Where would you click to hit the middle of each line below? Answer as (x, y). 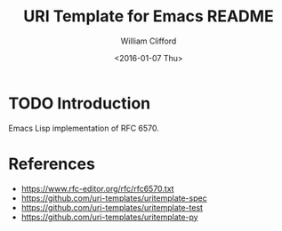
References (52, 164)
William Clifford (149, 41)
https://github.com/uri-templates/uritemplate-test (112, 207)
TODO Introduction (80, 103)
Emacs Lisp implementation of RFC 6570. (84, 128)
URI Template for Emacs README (149, 16)
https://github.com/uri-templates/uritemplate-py (109, 217)
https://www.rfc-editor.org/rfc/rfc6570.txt (97, 188)
